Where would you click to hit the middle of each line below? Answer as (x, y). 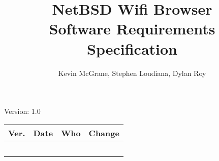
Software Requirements (132, 29)
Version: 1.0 (22, 111)
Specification (132, 48)
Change (104, 133)
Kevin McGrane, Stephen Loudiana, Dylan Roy (132, 73)
